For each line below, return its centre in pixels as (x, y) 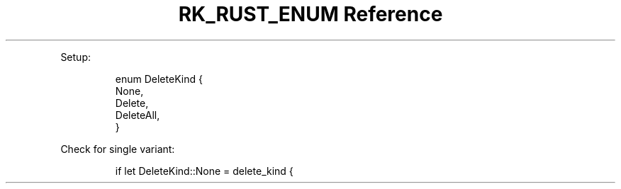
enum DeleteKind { (159, 79)
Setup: (75, 57)
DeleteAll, (138, 115)
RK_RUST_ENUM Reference (310, 14)
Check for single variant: (118, 149)
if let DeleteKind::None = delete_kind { (204, 171)
